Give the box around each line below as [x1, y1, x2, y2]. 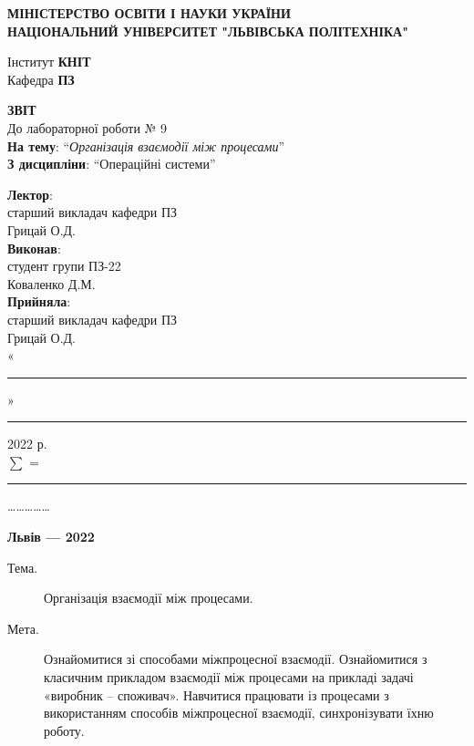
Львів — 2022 [7, 527, 95, 546]
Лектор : [7, 184, 54, 203]
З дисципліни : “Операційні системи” [7, 154, 216, 173]
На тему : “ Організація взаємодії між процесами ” [7, 136, 285, 155]
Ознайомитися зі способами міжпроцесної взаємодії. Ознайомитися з [44, 649, 428, 668]
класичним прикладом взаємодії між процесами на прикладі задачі [44, 668, 414, 687]
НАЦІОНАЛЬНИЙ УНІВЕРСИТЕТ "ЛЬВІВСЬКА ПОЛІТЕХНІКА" [7, 21, 408, 40]
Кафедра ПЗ [7, 69, 75, 88]
